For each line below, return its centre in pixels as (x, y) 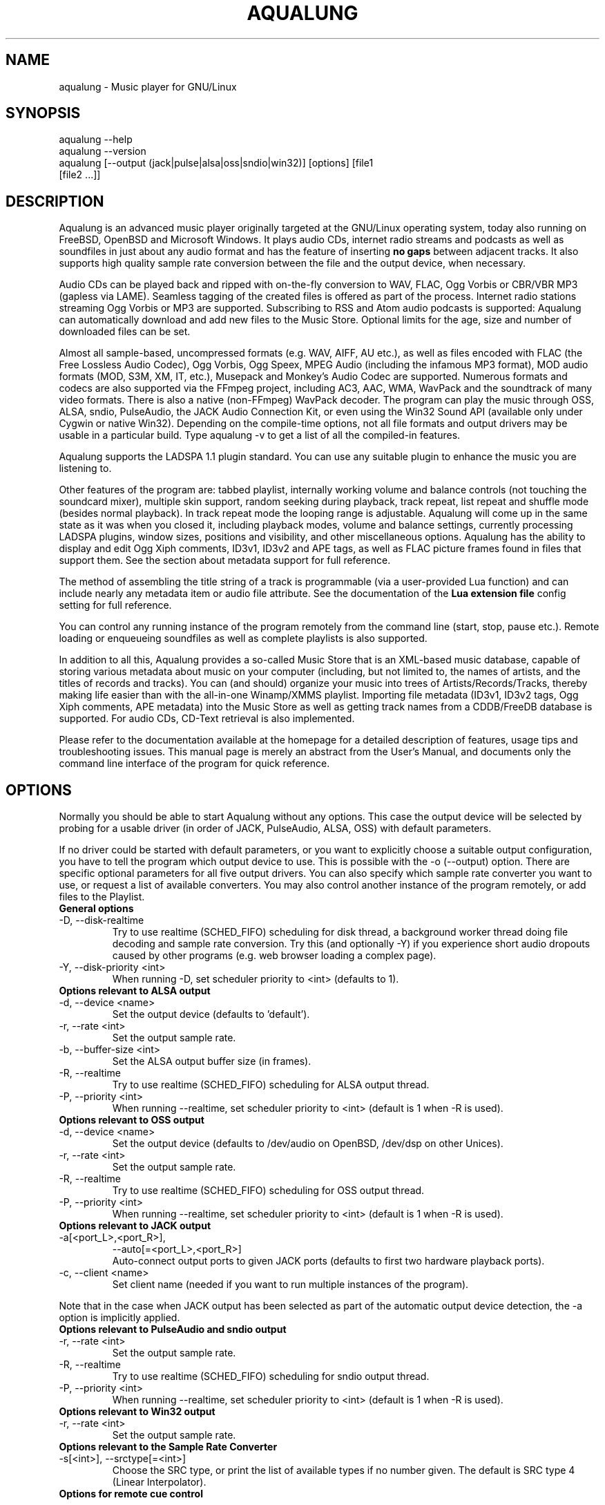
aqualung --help (96, 140)
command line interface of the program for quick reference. (194, 764)
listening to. (85, 468)
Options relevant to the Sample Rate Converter (168, 1447)
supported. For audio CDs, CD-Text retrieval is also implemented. (207, 719)
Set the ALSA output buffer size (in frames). (212, 1061)
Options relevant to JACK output (135, 1226)
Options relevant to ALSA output (135, 991)
